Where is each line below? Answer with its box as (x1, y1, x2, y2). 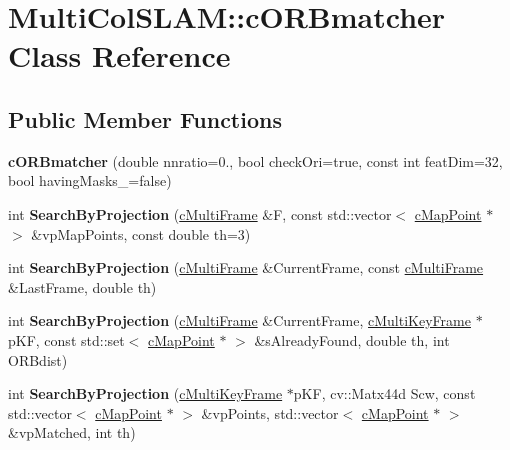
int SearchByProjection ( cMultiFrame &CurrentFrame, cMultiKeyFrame (8, 310, 471, 331)
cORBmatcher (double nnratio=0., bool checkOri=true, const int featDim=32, (8, 150, 503, 171)
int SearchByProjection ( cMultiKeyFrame (8, 383, 283, 404)
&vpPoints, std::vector (201, 402, 339, 423)
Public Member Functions (8, 103, 282, 134)
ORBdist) (8, 349, 68, 370)
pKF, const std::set (8, 329, 125, 350)
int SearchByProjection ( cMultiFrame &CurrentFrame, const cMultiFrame (8, 257, 484, 278)
